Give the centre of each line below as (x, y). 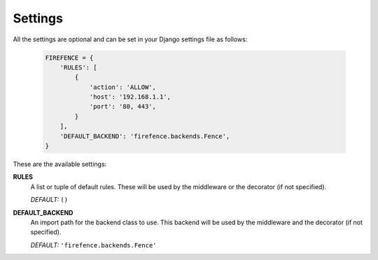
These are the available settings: (60, 164)
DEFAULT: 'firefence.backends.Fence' (93, 245)
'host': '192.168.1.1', (130, 97)
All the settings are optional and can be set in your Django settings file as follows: (130, 39)
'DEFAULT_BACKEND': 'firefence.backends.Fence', (145, 136)
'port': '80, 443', (123, 107)
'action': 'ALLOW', (123, 87)
